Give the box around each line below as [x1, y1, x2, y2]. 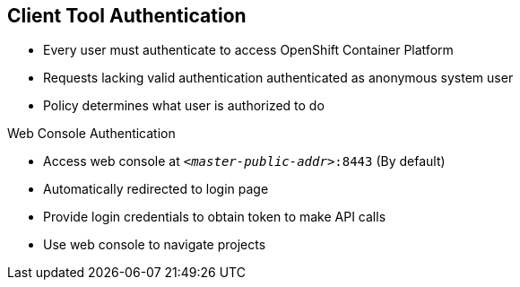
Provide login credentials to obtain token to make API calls [43, 209, 386, 225]
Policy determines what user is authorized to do [43, 98, 325, 114]
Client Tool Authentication [7, 4, 247, 27]
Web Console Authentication [7, 126, 176, 142]
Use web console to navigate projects [43, 237, 266, 253]
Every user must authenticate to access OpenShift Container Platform [43, 42, 454, 58]
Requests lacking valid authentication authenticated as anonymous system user [43, 70, 514, 86]
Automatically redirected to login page [43, 181, 269, 197]
